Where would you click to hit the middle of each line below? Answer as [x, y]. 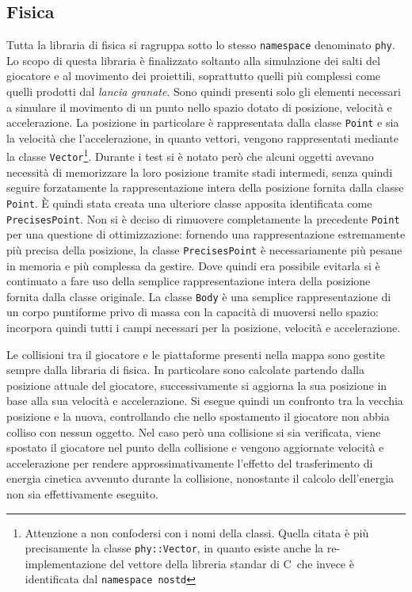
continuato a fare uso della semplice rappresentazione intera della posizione [189, 281]
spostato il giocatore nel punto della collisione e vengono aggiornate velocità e [195, 447]
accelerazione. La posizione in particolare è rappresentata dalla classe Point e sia [203, 122]
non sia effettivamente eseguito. [82, 493]
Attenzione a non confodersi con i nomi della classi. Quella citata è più [197, 532]
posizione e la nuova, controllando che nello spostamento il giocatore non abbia [198, 416]
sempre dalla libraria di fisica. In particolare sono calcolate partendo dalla [185, 370]
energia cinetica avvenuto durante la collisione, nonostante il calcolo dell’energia [200, 478]
